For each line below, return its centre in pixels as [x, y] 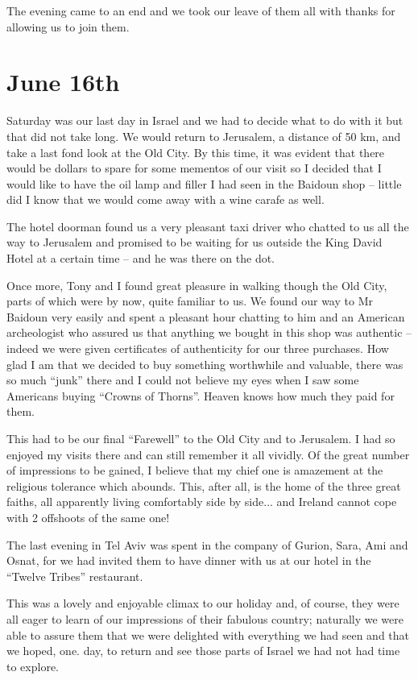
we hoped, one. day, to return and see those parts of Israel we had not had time [203, 651]
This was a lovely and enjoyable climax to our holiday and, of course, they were [203, 603]
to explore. [33, 666]
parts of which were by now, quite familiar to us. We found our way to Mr [190, 301]
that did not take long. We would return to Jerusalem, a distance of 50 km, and [204, 136]
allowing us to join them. [68, 26]
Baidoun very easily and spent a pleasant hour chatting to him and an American [206, 316]
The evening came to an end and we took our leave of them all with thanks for [201, 10]
